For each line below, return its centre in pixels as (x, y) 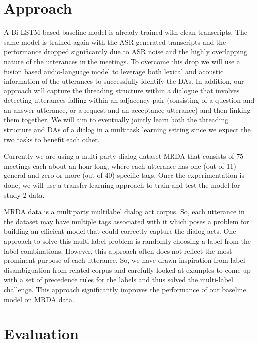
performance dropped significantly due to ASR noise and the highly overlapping (126, 51)
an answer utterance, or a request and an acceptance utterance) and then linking (127, 110)
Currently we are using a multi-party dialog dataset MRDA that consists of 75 (124, 156)
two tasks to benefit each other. (52, 139)
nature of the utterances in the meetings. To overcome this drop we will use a (122, 61)
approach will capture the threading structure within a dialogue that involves (122, 90)
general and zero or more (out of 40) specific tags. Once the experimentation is (124, 175)
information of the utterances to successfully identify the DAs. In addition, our (124, 81)
